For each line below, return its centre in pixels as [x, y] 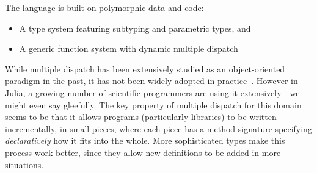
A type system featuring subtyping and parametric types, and [135, 28]
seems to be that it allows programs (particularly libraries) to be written [141, 117]
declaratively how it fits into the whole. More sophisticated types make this [145, 140]
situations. [24, 164]
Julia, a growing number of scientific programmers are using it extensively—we [152, 92]
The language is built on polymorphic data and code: [104, 7]
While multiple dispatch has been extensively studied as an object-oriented [145, 69]
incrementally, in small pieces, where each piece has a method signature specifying [158, 128]
